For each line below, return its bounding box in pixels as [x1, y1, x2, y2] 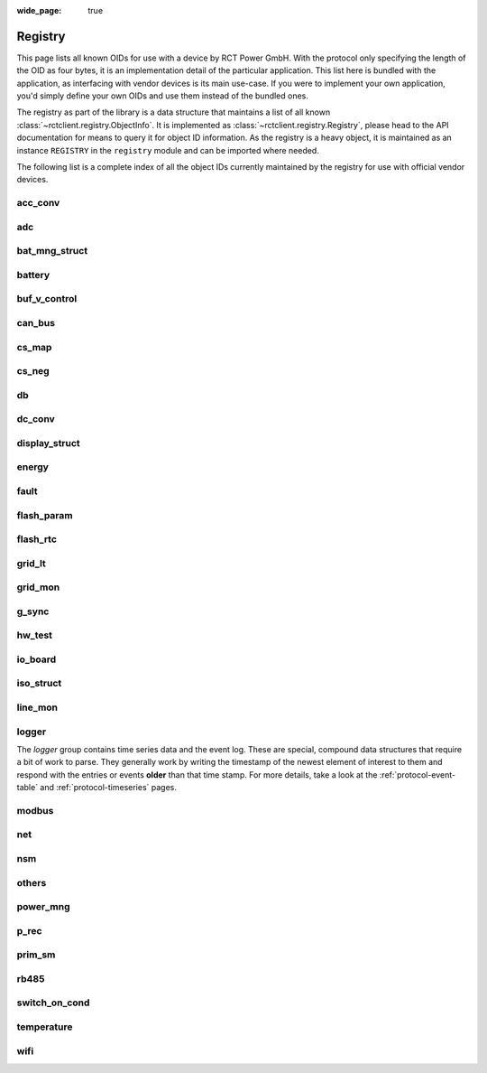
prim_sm [16, 948, 56, 961]
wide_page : [16, 5, 62, 15]
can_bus [16, 317, 56, 329]
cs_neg [16, 365, 50, 378]
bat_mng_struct [16, 245, 88, 257]
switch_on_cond [16, 996, 90, 1009]
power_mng [16, 900, 71, 913]
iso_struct [16, 677, 62, 690]
